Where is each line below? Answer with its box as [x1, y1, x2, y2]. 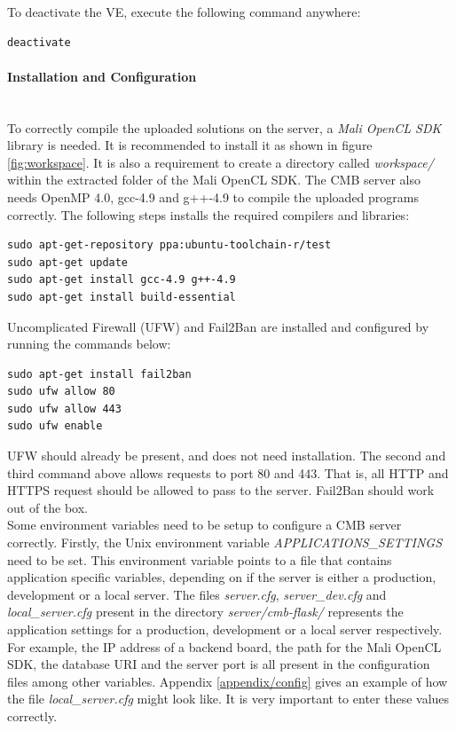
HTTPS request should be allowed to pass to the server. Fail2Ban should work [7, 481, 435, 499]
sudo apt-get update [7, 255, 129, 269]
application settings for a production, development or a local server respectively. [7, 620, 443, 639]
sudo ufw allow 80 [7, 385, 115, 398]
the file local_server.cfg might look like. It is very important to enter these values [7, 689, 450, 708]
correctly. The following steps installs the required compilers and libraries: [7, 205, 410, 224]
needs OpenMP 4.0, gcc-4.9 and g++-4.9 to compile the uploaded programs [7, 187, 419, 206]
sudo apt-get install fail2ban [7, 367, 192, 381]
